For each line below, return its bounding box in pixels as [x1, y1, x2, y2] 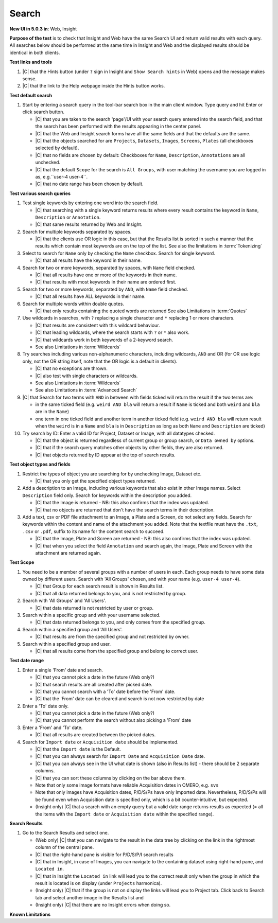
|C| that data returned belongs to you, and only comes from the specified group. [35, 619, 205, 625]
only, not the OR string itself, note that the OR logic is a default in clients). [22, 358, 178, 364]
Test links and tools [9, 59, 53, 65]
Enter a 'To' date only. [22, 703, 69, 709]
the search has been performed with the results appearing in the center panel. [35, 123, 201, 130]
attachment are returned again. [35, 549, 101, 556]
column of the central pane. [35, 844, 94, 850]
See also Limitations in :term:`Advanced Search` [35, 387, 137, 393]
